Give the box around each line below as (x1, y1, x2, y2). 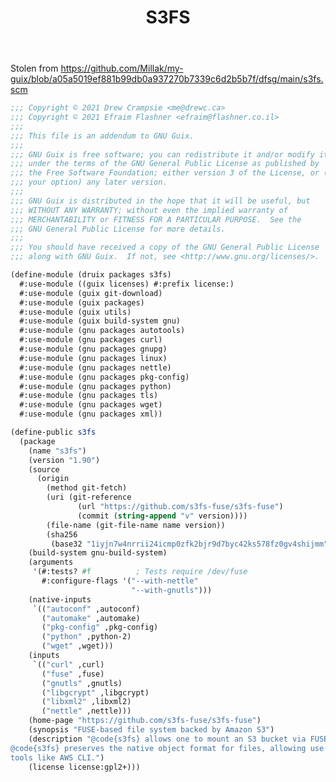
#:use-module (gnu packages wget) (19, 400, 163, 410)
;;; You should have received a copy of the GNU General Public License (10, 242, 320, 253)
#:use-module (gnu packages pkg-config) (19, 372, 190, 382)
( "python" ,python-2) (41, 632, 132, 642)
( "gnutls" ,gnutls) (41, 678, 123, 688)
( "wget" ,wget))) (41, 641, 114, 651)
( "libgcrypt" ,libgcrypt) (41, 687, 150, 698)
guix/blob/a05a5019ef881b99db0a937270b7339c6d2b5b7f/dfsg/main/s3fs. (10, 73, 324, 85)
